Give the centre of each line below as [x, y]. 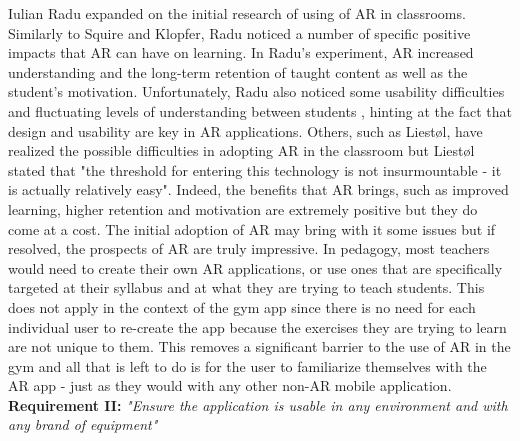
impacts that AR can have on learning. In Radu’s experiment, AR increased [241, 52]
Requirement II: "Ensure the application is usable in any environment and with [258, 404]
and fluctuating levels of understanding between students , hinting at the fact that [260, 110]
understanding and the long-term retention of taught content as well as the [238, 71]
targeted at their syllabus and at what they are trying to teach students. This [246, 287]
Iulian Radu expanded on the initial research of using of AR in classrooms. [237, 13]
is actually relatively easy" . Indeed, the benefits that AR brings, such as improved [258, 189]
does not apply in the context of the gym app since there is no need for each [242, 306]
